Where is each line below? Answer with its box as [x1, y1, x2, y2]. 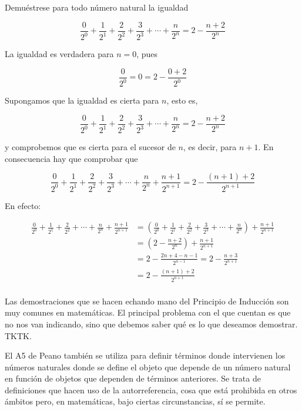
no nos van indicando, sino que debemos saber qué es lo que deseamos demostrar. [5, 317, 298, 330]
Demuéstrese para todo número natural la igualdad [5, 1, 189, 13]
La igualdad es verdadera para [5, 48, 114, 59]
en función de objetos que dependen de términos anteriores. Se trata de [5, 372, 261, 385]
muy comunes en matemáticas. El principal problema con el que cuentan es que [5, 306, 291, 319]
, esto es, [166, 94, 198, 106]
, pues [136, 48, 158, 59]
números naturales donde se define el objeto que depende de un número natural [5, 360, 291, 373]
